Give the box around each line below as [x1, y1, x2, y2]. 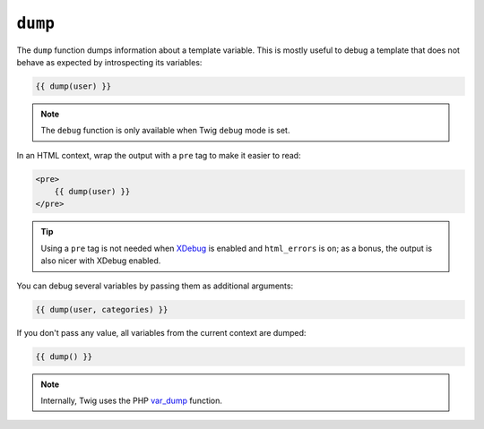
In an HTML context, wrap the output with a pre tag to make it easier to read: [16, 150, 301, 160]
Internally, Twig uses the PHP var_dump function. [40, 395, 223, 406]
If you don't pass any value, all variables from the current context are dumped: [16, 327, 307, 338]
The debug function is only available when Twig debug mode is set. [40, 125, 290, 136]
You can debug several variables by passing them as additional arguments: [16, 280, 294, 291]
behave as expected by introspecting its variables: [16, 56, 203, 67]
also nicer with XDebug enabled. [40, 255, 161, 266]
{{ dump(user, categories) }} [35, 305, 169, 314]
